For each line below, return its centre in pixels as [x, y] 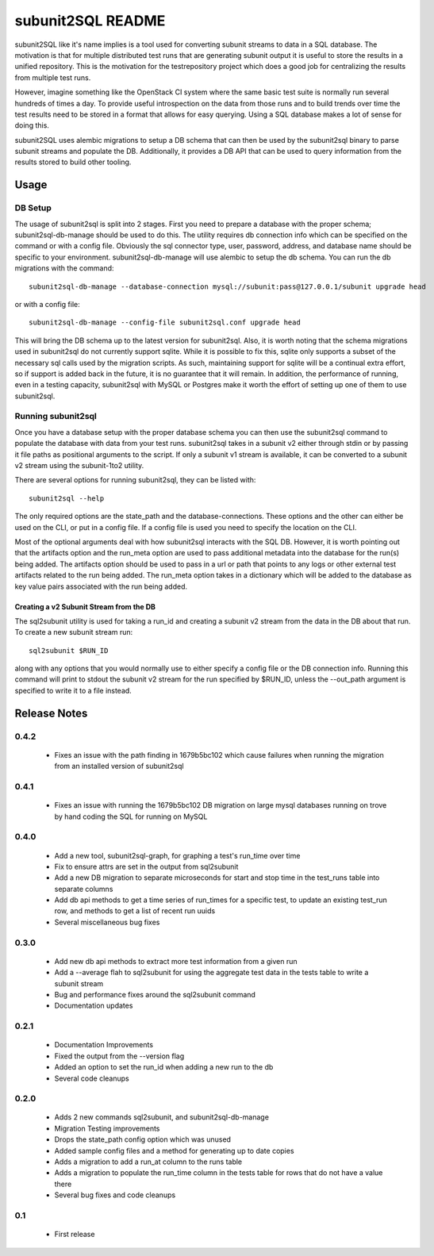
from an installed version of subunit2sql [119, 766]
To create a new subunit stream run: [74, 632]
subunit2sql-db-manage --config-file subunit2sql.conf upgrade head [165, 323]
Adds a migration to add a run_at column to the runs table [148, 1162]
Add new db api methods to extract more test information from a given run [176, 961]
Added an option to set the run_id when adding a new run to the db [164, 1067]
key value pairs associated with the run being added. [101, 586]
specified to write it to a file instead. [73, 690]
